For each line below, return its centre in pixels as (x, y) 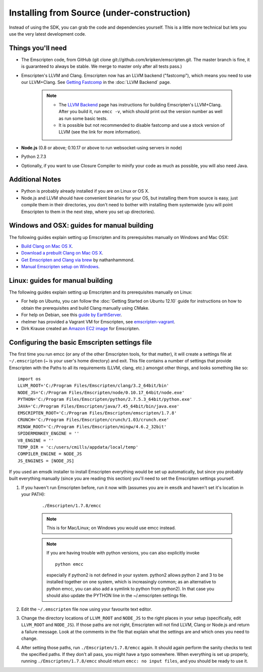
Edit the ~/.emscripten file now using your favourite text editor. (86, 609)
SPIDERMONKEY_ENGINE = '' (49, 434)
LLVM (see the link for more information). (100, 132)
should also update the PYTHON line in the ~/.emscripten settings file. (117, 595)
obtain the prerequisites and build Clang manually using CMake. (85, 308)
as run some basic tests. (83, 118)
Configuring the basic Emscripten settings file (80, 342)
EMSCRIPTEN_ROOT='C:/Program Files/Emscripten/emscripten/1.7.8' (97, 413)
